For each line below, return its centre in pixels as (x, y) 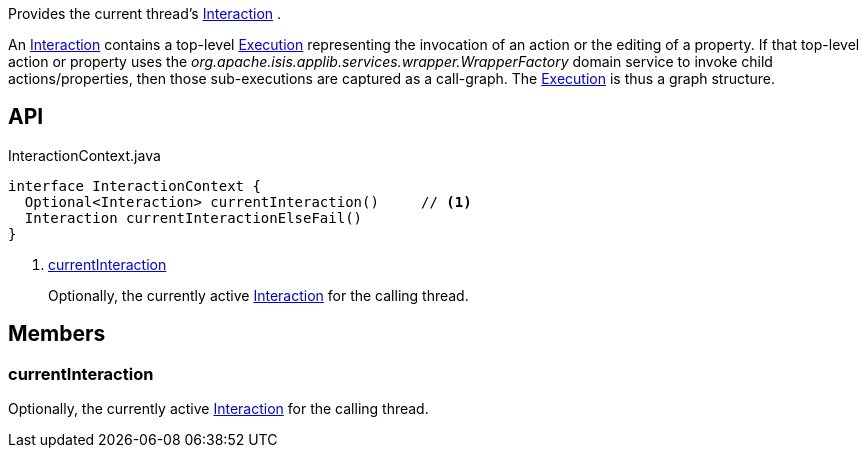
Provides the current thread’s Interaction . (145, 13)
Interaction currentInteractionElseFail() (193, 217)
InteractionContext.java (84, 155)
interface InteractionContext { (134, 185)
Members (57, 334)
